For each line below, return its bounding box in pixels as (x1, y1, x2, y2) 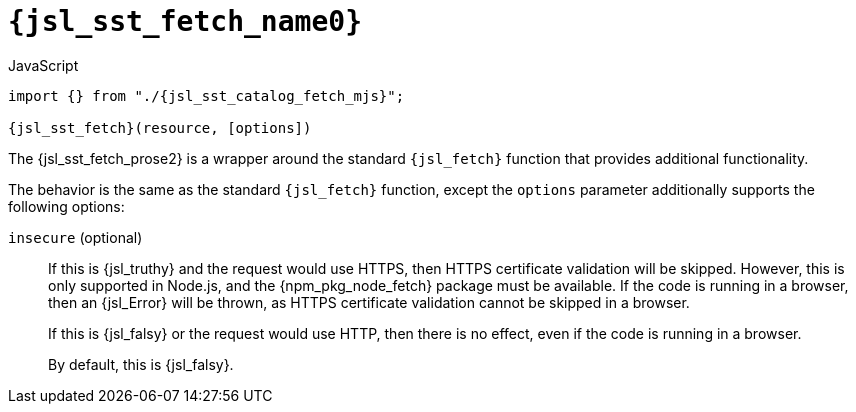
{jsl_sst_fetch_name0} (8, 5, 363, 38)
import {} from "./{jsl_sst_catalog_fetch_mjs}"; (8, 87, 405, 104)
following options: (8, 197, 125, 215)
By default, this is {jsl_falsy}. (48, 355, 234, 373)
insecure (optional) (8, 228, 143, 246)
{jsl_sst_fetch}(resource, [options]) (8, 119, 312, 136)
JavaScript (8, 56, 79, 74)
